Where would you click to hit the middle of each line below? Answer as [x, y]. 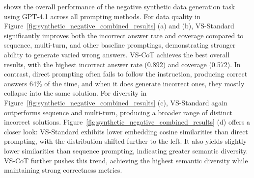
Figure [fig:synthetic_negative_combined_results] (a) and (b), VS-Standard [119, 26]
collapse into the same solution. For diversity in [75, 93]
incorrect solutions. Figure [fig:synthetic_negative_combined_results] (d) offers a [127, 122]
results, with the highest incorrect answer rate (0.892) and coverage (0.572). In [122, 64]
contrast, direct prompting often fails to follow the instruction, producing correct [126, 74]
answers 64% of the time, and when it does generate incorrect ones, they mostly [124, 83]
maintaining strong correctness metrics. [63, 170]
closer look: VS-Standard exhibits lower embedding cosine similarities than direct [126, 131]
